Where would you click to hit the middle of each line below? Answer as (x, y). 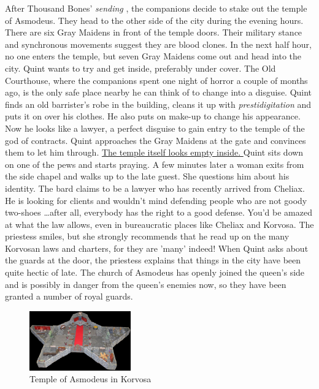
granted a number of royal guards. (69, 296)
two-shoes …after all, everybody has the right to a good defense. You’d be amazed (159, 212)
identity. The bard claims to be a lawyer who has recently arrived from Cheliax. (155, 188)
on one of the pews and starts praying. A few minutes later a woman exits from (155, 164)
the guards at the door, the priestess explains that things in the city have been (153, 260)
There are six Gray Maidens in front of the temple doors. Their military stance (154, 32)
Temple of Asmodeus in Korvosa (90, 379)
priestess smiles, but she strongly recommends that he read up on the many (147, 236)
